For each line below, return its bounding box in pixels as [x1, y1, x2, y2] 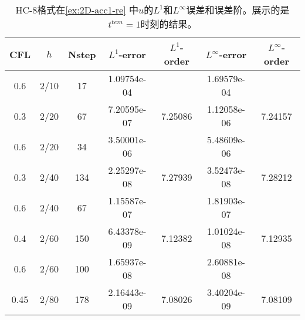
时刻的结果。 [140, 17, 197, 31]
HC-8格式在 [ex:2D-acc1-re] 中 [15, 3, 138, 16]
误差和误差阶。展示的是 [186, 3, 290, 16]
